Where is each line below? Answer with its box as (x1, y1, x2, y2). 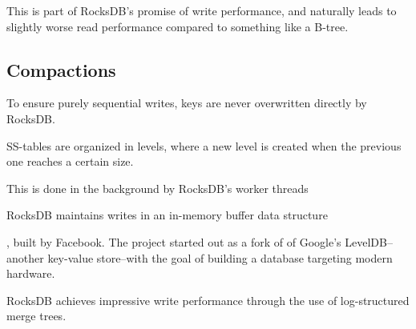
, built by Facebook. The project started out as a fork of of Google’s (6, 233, 341, 250)
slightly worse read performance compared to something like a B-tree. (6, 18, 349, 34)
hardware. (6, 265, 55, 282)
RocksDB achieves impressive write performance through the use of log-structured (6, 291, 410, 308)
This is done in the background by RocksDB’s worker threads (6, 179, 309, 196)
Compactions (6, 57, 116, 82)
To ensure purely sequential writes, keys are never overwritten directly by (6, 94, 367, 111)
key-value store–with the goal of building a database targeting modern (47, 249, 393, 266)
